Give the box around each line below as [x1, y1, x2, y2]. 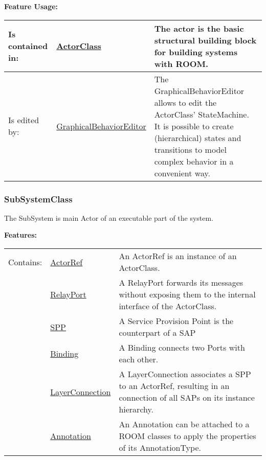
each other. [119, 353, 159, 365]
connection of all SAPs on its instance [119, 392, 255, 403]
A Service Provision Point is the [119, 315, 234, 327]
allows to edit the [154, 96, 217, 108]
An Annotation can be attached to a [119, 418, 250, 430]
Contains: [8, 256, 42, 268]
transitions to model [154, 143, 227, 155]
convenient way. [154, 167, 211, 179]
